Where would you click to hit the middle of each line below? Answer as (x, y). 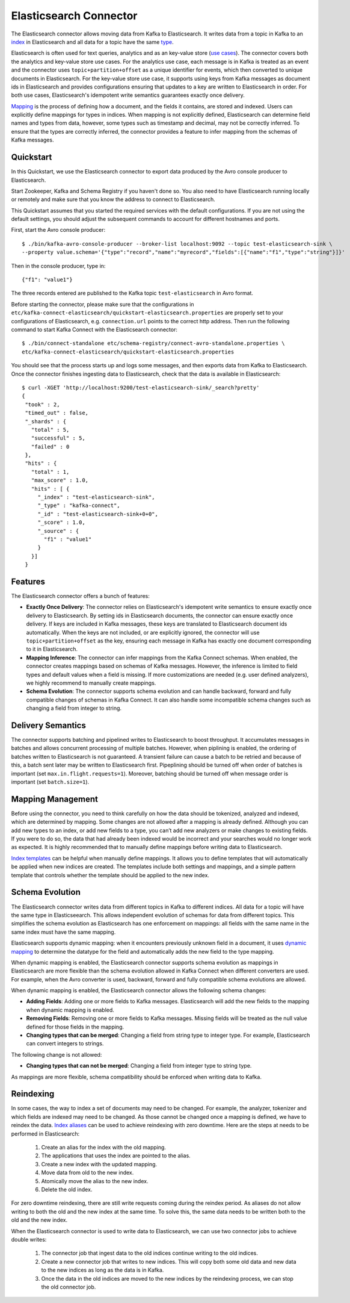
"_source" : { (58, 531)
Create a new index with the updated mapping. (99, 1164)
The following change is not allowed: (57, 1054)
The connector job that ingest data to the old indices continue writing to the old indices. (149, 1253)
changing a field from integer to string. (74, 708)
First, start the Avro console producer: (58, 230)
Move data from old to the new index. (87, 1173)
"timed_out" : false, (57, 413)
